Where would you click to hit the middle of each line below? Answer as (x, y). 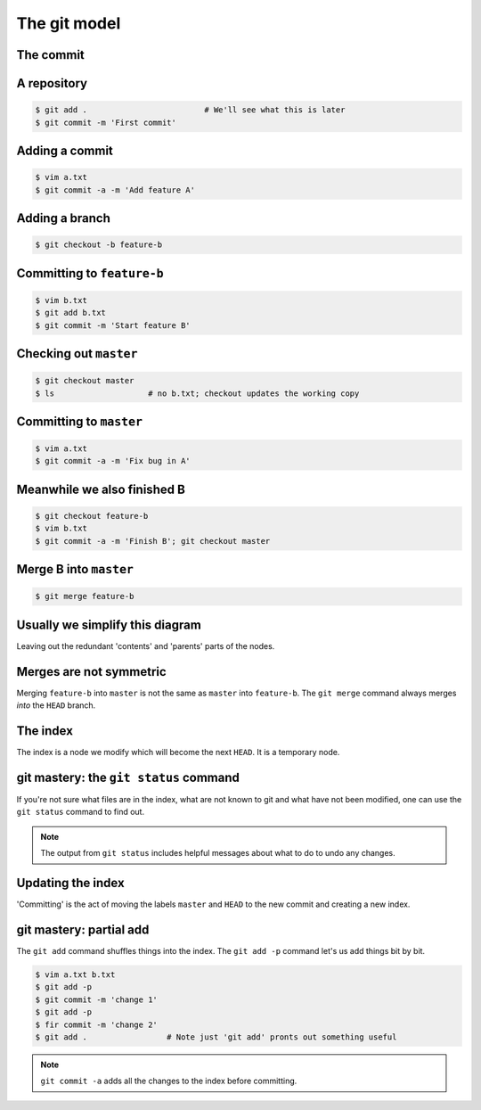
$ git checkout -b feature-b (99, 245)
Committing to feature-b (90, 273)
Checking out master (77, 354)
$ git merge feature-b (85, 596)
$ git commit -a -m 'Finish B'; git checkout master (153, 541)
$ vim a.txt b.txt (75, 975)
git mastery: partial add (83, 929)
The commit (50, 55)
